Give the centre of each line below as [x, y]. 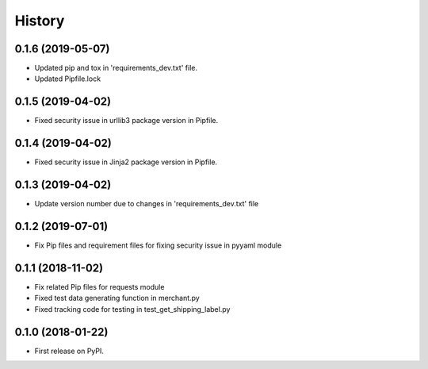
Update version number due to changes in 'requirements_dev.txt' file [147, 204]
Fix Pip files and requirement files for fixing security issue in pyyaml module [158, 245]
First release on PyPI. [69, 351]
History [40, 21]
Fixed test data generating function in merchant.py [117, 298]
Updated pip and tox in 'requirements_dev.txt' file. [116, 68]
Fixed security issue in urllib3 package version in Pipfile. [126, 121]
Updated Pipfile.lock [68, 79]
